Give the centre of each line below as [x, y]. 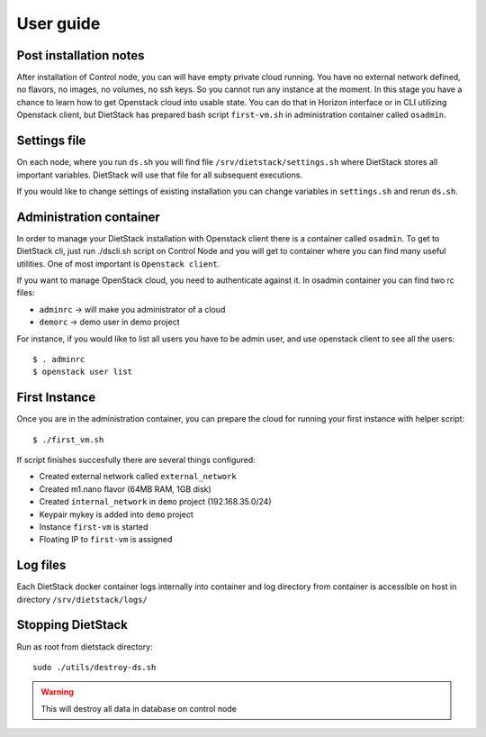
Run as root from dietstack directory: [85, 646]
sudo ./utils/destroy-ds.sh [94, 667]
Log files [41, 565]
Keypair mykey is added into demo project [116, 514]
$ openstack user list [83, 372]
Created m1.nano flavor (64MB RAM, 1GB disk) [125, 489]
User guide [58, 23]
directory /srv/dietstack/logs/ [82, 599]
